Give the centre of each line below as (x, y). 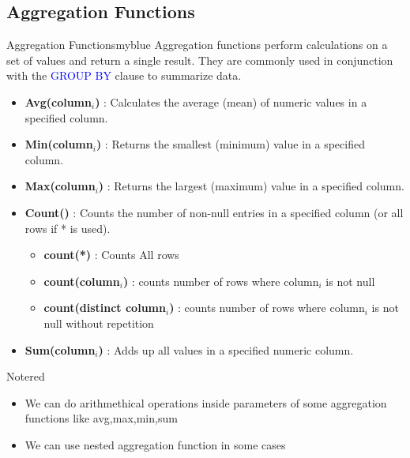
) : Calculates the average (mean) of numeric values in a (231, 101)
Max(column (60, 186)
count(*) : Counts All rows (111, 255)
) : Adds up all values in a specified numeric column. (226, 349)
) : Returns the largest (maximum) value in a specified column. (251, 186)
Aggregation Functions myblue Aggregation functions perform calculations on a (197, 45)
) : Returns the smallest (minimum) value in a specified (230, 144)
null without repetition (99, 323)
